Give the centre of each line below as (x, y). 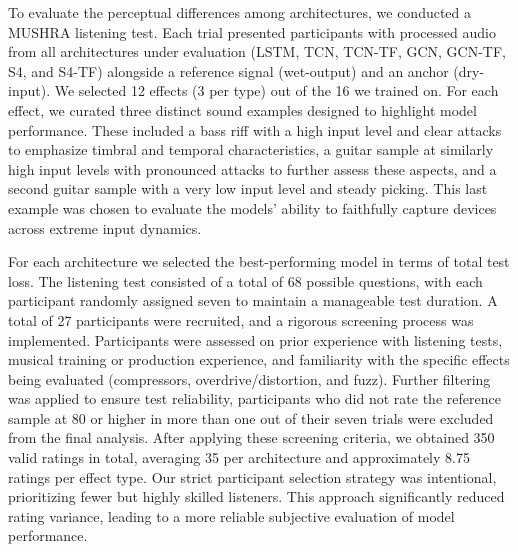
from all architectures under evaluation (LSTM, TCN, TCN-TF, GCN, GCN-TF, (257, 51)
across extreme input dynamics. (105, 227)
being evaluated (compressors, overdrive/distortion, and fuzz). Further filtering (249, 378)
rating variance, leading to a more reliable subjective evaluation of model (231, 515)
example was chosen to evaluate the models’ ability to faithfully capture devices (252, 207)
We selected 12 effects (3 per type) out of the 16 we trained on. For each (276, 90)
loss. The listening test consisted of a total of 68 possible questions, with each (245, 280)
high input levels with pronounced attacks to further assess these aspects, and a (252, 168)
